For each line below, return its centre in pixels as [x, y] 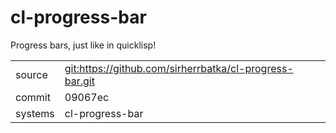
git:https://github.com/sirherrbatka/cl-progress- [179, 68]
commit [33, 97]
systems [35, 113]
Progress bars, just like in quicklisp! [83, 45]
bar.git [79, 81]
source [31, 74]
